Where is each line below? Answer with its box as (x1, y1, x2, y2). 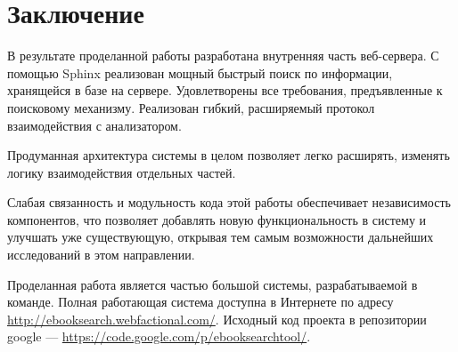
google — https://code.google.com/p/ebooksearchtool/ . (7, 327, 311, 346)
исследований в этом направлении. (7, 245, 195, 264)
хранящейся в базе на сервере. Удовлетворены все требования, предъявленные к (7, 81, 443, 100)
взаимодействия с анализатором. (7, 116, 182, 134)
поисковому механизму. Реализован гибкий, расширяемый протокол (7, 98, 375, 116)
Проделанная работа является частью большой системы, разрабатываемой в (7, 275, 418, 293)
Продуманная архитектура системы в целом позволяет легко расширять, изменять (7, 146, 450, 164)
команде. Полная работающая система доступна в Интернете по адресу (7, 292, 394, 311)
